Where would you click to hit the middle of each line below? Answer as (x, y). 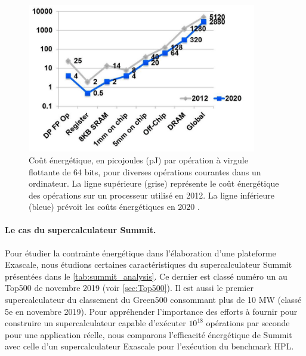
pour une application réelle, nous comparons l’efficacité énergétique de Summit (149, 334)
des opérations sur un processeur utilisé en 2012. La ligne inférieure (152, 195)
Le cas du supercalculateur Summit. (81, 230)
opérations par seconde (248, 323)
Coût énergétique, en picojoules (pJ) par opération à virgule (138, 160)
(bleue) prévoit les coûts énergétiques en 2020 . (114, 207)
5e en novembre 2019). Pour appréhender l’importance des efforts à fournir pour (151, 311)
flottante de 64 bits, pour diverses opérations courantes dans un (145, 171)
